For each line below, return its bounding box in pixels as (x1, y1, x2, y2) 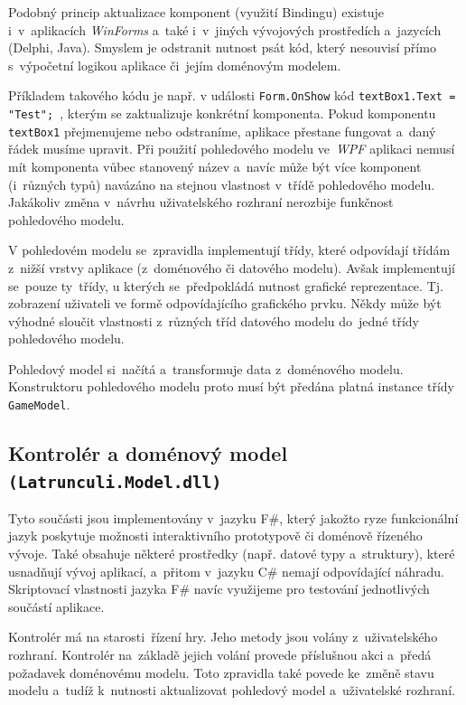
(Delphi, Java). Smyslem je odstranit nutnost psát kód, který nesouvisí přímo (8, 38, 436, 57)
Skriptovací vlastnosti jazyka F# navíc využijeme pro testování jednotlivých (8, 579, 430, 598)
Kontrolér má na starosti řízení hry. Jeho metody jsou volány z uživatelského (8, 627, 438, 646)
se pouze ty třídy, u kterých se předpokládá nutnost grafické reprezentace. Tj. (8, 276, 443, 295)
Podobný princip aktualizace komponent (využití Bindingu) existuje (8, 3, 384, 21)
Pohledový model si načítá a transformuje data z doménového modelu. (8, 359, 404, 378)
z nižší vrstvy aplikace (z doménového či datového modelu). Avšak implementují (8, 258, 455, 277)
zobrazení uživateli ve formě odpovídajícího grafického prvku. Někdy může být (8, 294, 442, 313)
